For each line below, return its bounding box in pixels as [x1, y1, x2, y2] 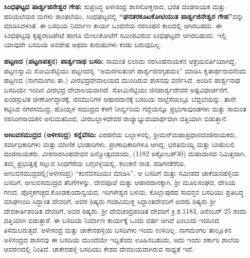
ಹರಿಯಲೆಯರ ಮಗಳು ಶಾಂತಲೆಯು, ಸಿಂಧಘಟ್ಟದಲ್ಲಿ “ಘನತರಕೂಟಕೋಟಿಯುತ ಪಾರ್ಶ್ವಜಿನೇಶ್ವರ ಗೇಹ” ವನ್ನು [4, 11, 244, 21]
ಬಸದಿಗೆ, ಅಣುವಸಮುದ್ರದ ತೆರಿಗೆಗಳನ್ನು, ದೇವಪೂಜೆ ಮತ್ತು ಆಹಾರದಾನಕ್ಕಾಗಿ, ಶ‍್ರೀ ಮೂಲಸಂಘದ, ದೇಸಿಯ [4, 177, 236, 187]
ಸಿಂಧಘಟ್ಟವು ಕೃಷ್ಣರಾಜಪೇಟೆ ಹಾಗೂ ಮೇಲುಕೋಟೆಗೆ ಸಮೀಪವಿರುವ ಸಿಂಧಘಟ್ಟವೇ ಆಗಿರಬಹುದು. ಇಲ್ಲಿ [4, 30, 227, 40]
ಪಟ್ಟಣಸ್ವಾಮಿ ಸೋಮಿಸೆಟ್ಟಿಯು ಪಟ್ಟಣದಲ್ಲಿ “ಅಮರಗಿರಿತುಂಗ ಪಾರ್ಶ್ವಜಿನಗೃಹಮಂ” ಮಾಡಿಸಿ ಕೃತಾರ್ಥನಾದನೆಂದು [4, 65, 247, 75]
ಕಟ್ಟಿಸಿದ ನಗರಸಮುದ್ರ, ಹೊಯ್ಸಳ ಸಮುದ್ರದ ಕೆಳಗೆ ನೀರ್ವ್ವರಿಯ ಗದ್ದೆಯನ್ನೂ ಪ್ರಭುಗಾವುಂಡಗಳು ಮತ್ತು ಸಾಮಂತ [4, 103, 247, 113]
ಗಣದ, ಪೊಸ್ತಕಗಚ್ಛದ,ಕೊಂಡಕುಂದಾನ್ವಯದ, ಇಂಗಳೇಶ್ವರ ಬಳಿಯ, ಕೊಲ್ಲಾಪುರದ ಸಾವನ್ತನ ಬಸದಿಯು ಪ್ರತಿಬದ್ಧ [4, 186, 244, 197]
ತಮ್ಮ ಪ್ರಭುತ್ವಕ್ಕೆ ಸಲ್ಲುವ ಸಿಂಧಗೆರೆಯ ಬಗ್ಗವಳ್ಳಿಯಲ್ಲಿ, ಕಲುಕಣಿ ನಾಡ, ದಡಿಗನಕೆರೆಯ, [4, 158, 186, 168]
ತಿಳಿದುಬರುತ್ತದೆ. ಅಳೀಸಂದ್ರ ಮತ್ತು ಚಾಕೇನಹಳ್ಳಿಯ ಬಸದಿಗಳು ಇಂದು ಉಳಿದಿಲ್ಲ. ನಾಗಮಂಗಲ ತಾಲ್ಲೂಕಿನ [4, 225, 232, 235]
